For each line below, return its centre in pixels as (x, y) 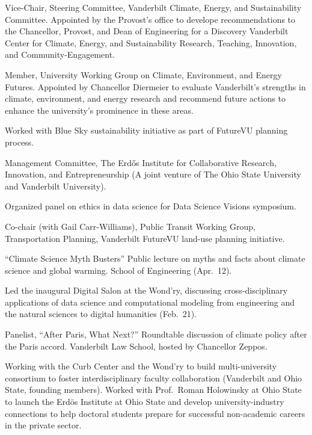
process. (20, 142)
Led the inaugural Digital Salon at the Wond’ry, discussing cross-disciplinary (146, 290)
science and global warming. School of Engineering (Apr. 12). (118, 270)
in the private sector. (43, 425)
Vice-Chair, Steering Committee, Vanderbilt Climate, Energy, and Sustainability (153, 7)
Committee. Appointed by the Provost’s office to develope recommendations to (150, 19)
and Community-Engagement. (60, 54)
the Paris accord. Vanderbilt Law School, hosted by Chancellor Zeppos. (136, 346)
